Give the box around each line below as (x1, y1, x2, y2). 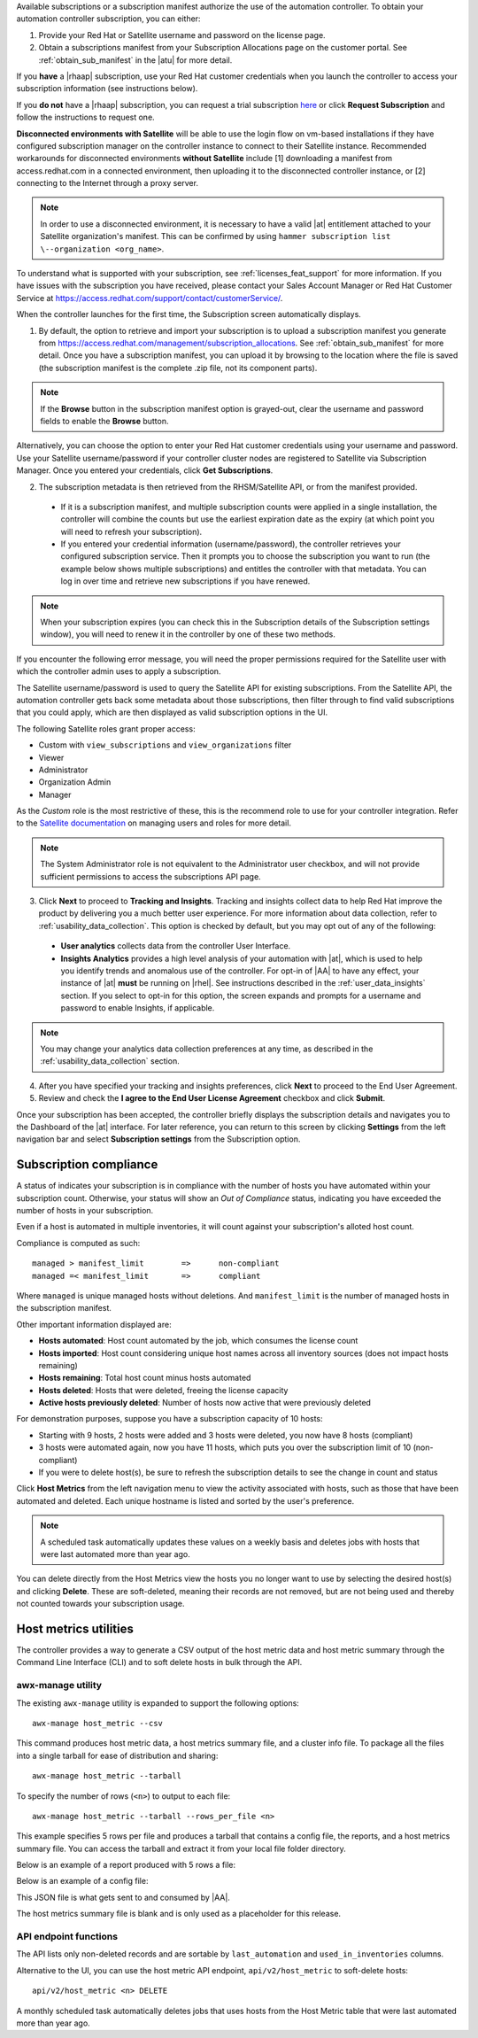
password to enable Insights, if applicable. (60, 1003, 215, 1013)
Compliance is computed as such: (16, 1237, 141, 1248)
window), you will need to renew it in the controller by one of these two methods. (40, 629, 335, 639)
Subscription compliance (16, 1157, 158, 1173)
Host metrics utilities (16, 1621, 135, 1636)
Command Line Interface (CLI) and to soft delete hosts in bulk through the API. (16, 1657, 303, 1668)
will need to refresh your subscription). (60, 526, 203, 537)
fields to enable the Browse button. (40, 415, 169, 426)
